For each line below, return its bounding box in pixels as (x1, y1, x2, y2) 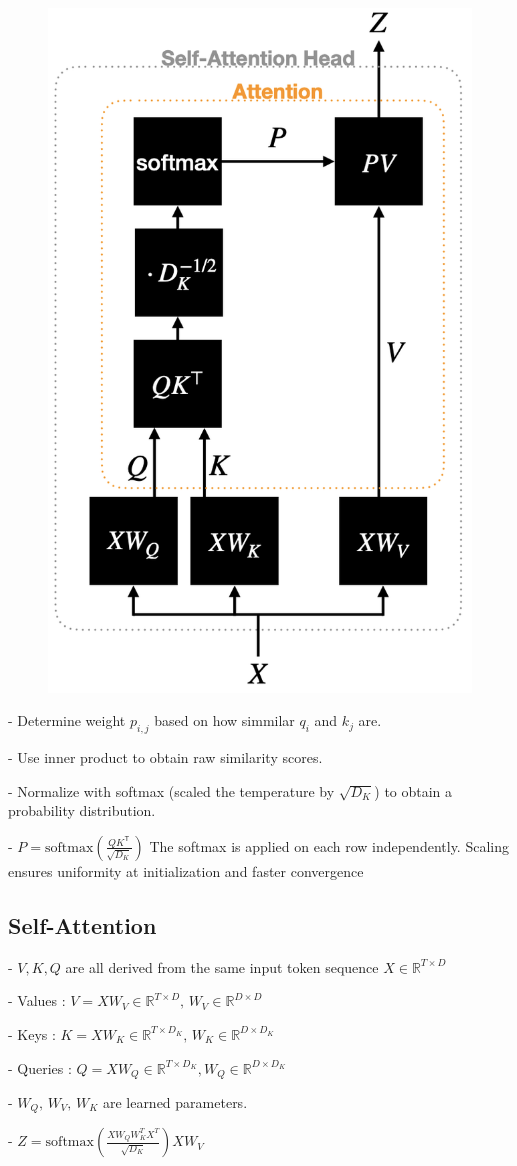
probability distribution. (8, 800, 156, 821)
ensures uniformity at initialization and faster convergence (8, 860, 364, 881)
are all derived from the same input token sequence (65, 956, 379, 977)
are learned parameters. (102, 1092, 248, 1113)
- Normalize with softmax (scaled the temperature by (8, 780, 335, 801)
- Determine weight (8, 710, 126, 731)
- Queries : (8, 1057, 72, 1078)
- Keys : (8, 1023, 56, 1044)
